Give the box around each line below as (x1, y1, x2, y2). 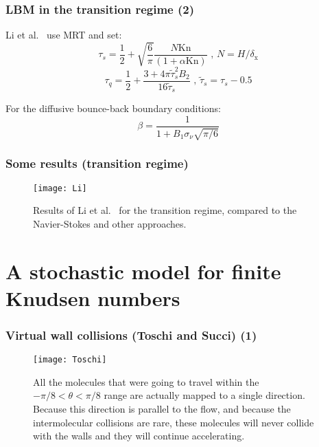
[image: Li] (33, 183, 87, 193)
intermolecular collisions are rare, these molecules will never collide (33, 415, 314, 429)
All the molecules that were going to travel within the (33, 374, 259, 389)
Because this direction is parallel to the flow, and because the (33, 402, 291, 416)
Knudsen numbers (5, 283, 180, 312)
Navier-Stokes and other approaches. (33, 216, 187, 230)
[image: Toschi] (33, 355, 107, 365)
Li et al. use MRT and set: (5, 28, 122, 42)
